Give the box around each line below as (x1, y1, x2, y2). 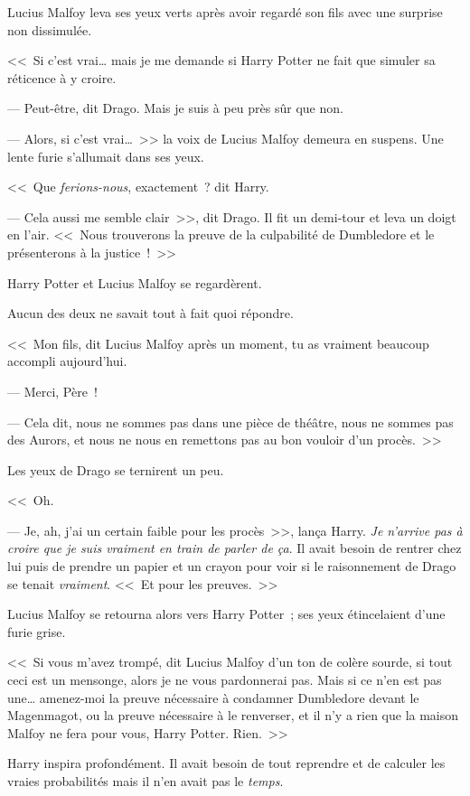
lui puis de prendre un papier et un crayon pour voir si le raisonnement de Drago (7, 557, 456, 576)
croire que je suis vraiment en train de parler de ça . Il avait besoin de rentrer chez (7, 538, 462, 557)
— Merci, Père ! (7, 381, 98, 400)
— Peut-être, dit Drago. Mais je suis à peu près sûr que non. (7, 98, 343, 117)
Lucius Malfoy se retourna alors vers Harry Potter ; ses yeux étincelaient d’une (7, 604, 446, 623)
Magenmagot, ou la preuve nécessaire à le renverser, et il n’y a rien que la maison (7, 706, 459, 725)
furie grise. (7, 622, 66, 641)
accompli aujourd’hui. (7, 351, 127, 370)
